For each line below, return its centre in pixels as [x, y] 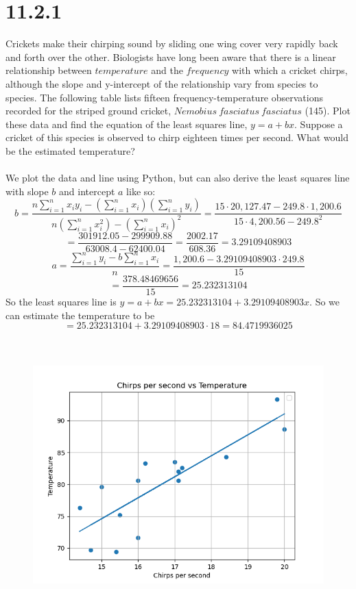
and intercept [87, 191]
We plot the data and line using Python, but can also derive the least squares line [178, 178]
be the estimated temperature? [70, 150]
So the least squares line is [61, 302]
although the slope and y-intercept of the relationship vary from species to [162, 83]
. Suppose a [319, 124]
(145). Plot [328, 111]
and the [167, 70]
